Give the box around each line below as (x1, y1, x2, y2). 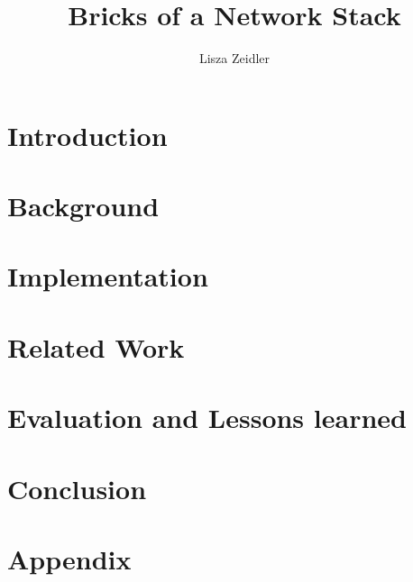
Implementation (7, 258, 208, 295)
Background (7, 187, 160, 224)
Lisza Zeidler (198, 49, 271, 68)
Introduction (7, 116, 168, 153)
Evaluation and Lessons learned (7, 399, 407, 436)
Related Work (7, 328, 185, 365)
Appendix (7, 540, 132, 577)
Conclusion (7, 469, 147, 506)
